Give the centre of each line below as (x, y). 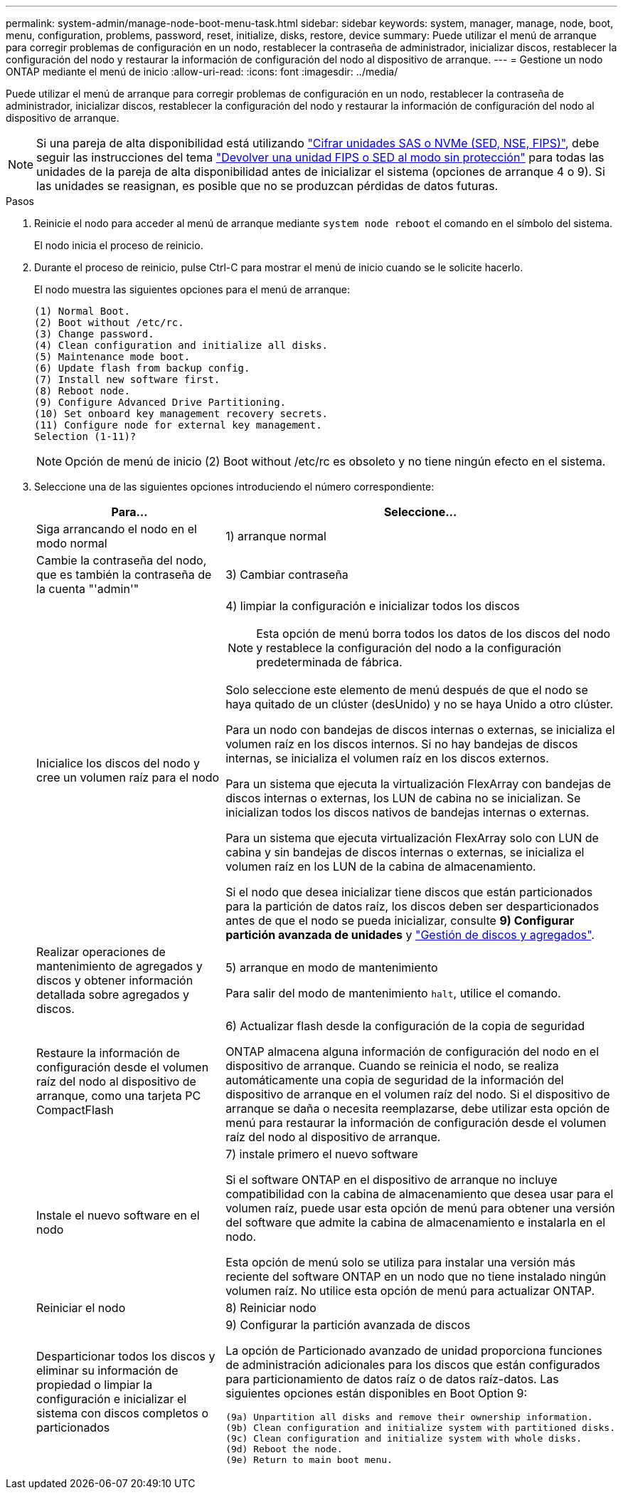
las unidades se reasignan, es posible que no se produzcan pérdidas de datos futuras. (267, 186)
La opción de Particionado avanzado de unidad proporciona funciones (414, 1350)
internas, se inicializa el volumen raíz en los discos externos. (387, 758)
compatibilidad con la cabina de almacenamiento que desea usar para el (420, 1194)
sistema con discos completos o (123, 1413)
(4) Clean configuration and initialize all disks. (181, 345)
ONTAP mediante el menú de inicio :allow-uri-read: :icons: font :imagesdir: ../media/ (202, 72)
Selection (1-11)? (85, 436)
